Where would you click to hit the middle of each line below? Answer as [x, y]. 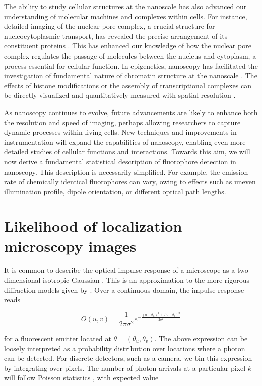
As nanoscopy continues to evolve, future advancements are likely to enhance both [131, 112]
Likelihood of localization [93, 226]
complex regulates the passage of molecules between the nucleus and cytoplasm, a [130, 55]
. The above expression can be [201, 338]
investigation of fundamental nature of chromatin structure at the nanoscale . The [131, 75]
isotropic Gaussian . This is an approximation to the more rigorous [146, 280]
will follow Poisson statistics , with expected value [81, 378]
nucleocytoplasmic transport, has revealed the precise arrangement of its [116, 36]
